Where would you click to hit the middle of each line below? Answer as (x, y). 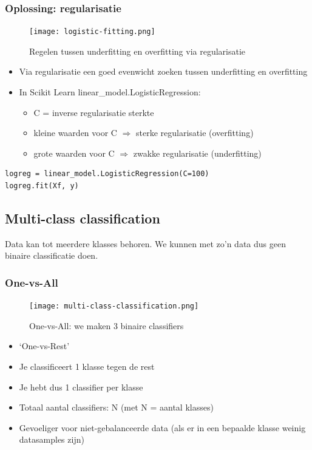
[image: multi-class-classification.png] (114, 306)
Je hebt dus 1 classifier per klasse (81, 387)
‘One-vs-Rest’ (44, 346)
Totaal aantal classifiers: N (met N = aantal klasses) (116, 407)
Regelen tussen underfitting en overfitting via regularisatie (137, 51)
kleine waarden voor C (75, 133)
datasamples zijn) (52, 439)
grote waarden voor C (74, 153)
